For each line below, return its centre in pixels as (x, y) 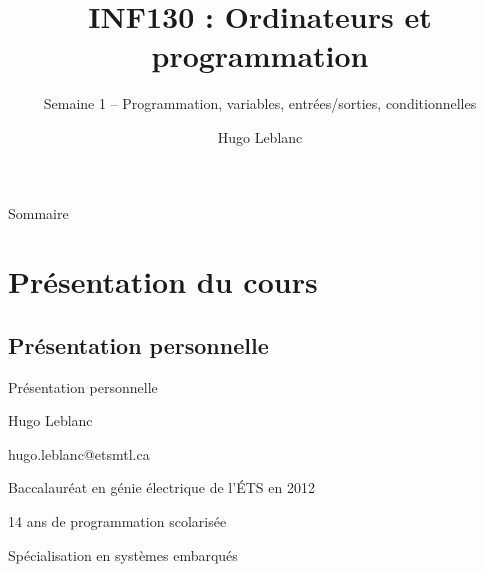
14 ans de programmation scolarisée (117, 521)
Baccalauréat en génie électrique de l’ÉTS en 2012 (161, 487)
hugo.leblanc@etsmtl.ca (79, 453)
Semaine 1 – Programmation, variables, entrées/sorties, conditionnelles (260, 103)
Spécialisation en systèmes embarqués (123, 554)
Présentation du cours (163, 281)
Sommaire (38, 212)
